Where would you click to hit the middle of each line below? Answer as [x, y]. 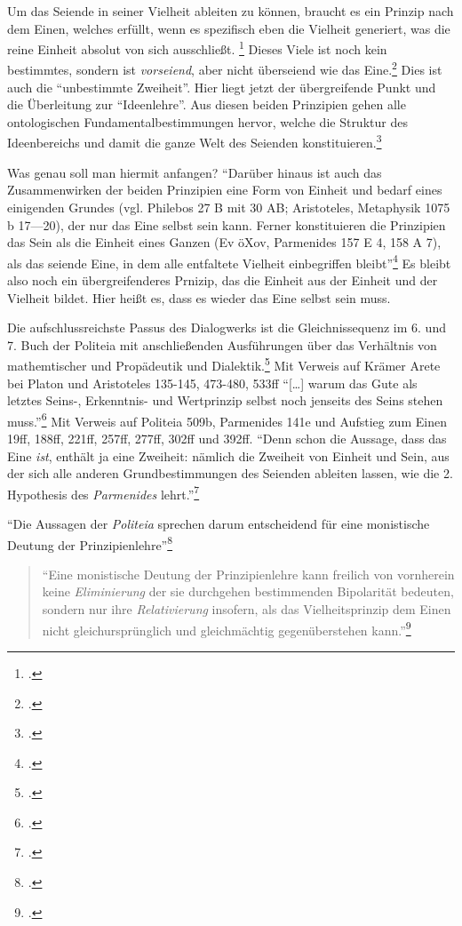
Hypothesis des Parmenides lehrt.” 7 [104, 492]
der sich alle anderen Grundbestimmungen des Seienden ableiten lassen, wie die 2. [230, 473]
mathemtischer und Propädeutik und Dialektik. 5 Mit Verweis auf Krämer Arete [224, 364]
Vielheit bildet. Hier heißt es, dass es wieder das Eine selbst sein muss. [199, 297]
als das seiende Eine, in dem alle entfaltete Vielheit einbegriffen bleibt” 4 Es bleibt [229, 261]
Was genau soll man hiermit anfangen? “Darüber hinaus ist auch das [195, 172]
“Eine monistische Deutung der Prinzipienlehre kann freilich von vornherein [248, 574]
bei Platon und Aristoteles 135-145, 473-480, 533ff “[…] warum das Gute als [212, 383]
